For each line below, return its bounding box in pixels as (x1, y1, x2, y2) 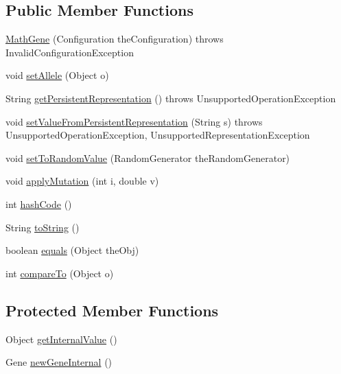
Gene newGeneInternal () (5, 355, 113, 369)
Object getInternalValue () (5, 331, 117, 346)
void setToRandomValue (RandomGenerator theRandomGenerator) (5, 150, 290, 165)
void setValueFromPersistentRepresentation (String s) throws (5, 114, 263, 128)
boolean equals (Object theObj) (5, 243, 139, 257)
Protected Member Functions (5, 299, 219, 320)
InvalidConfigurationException (5, 45, 134, 59)
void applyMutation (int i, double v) (5, 174, 159, 188)
